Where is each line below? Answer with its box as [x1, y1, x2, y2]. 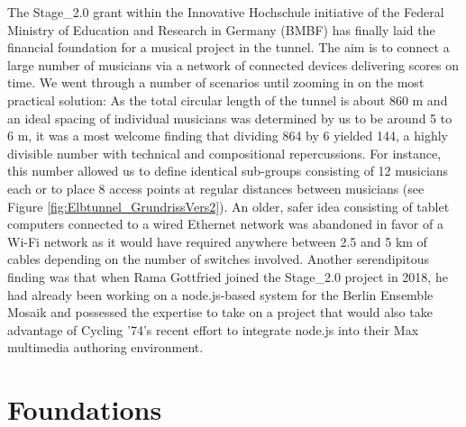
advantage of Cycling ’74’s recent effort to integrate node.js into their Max [7, 320, 419, 339]
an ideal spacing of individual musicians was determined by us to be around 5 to [7, 108, 452, 127]
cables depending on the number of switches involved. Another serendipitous [7, 250, 429, 268]
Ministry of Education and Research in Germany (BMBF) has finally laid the [7, 20, 435, 39]
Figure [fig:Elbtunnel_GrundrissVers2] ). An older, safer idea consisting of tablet [7, 196, 450, 215]
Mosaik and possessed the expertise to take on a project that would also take [7, 303, 433, 322]
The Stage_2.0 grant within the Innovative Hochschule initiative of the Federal [7, 3, 444, 21]
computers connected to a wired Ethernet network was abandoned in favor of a [7, 214, 443, 233]
